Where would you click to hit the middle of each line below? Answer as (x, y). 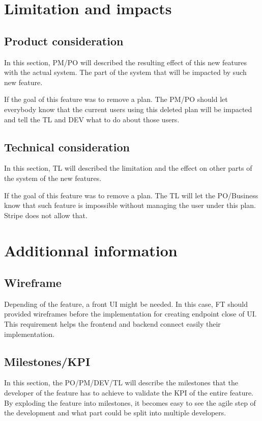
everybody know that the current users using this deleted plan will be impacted (128, 109)
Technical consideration (67, 147)
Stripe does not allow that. (46, 215)
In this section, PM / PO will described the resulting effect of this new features (125, 62)
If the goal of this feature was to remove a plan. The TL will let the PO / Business (131, 195)
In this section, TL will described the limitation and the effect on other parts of (128, 168)
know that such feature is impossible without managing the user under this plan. (130, 205)
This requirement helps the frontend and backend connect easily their (112, 324)
